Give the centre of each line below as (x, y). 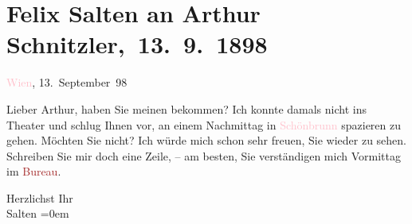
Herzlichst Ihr (40, 197)
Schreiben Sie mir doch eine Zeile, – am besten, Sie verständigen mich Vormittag (204, 155)
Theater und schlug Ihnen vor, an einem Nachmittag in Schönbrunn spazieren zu (204, 124)
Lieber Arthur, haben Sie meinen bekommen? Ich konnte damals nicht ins (186, 108)
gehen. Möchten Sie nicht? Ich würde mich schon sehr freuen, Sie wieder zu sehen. (207, 140)
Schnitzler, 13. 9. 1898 (137, 44)
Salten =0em (38, 213)
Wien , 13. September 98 (67, 82)
